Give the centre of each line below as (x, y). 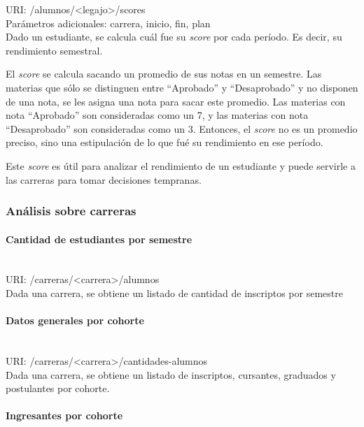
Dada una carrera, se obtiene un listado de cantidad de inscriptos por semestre (174, 292)
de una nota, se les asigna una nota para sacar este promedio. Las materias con (176, 101)
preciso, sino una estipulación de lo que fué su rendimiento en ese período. (164, 142)
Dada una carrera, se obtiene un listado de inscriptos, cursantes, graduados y (171, 374)
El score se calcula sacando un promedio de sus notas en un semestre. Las (164, 74)
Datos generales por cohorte (75, 320)
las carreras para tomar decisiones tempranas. (104, 179)
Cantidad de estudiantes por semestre (99, 239)
